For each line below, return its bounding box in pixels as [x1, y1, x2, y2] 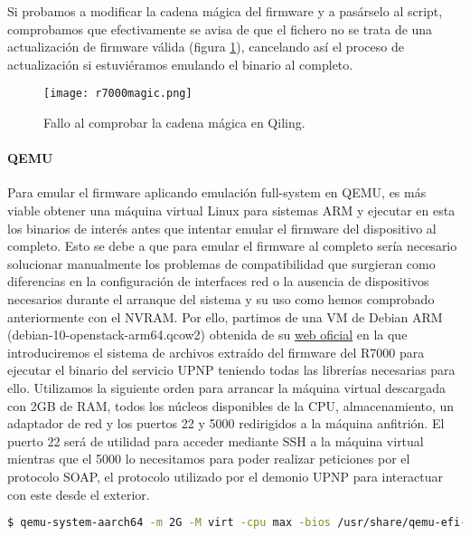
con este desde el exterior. [7, 484, 150, 503]
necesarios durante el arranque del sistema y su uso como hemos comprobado [7, 289, 435, 308]
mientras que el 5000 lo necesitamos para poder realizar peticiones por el [7, 449, 410, 468]
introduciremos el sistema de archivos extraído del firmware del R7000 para [7, 342, 425, 361]
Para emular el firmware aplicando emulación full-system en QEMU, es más [7, 183, 427, 202]
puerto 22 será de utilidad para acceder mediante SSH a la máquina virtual [7, 431, 424, 450]
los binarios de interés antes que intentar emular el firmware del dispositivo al [7, 218, 437, 237]
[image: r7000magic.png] [43, 87, 193, 100]
